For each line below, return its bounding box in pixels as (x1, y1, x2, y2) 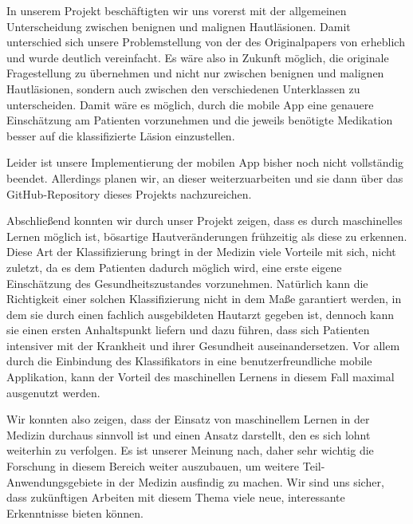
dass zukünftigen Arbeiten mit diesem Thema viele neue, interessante (6, 489, 345, 506)
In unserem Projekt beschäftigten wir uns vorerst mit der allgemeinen (6, 2, 347, 18)
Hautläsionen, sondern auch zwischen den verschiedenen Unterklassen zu (6, 80, 360, 97)
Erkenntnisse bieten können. (6, 504, 144, 521)
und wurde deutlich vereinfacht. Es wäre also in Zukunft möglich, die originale (6, 49, 389, 65)
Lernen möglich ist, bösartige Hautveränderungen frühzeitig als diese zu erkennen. (6, 227, 407, 244)
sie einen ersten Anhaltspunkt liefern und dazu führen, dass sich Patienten (6, 321, 370, 338)
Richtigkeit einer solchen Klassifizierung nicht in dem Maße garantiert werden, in (6, 290, 402, 307)
